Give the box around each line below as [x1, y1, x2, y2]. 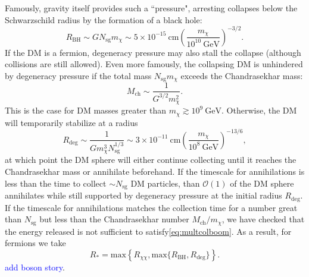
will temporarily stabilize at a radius [5, 116, 138, 128]
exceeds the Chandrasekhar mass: [180, 69, 303, 81]
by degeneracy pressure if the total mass [5, 69, 152, 81]
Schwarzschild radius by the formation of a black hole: [5, 13, 202, 26]
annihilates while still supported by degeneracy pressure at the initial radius [5, 189, 282, 202]
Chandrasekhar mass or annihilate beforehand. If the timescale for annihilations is [5, 165, 305, 177]
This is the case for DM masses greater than [5, 104, 166, 117]
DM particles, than [130, 177, 200, 189]
